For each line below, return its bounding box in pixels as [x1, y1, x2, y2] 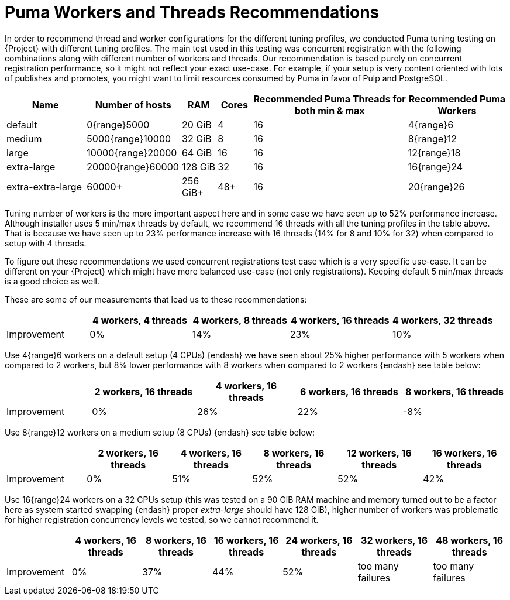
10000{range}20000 [87, 146, 177, 159]
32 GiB [182, 132, 212, 145]
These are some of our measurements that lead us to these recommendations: [5, 294, 307, 304]
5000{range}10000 [87, 132, 171, 145]
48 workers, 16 [436, 534, 504, 546]
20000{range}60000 [87, 160, 179, 173]
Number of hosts [95, 98, 171, 111]
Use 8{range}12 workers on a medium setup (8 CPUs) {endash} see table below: [5, 427, 315, 437]
